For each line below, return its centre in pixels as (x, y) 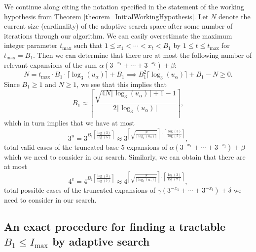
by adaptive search (101, 241)
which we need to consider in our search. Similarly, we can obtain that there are (125, 156)
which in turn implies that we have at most (70, 123)
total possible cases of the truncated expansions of (80, 190)
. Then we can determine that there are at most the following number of (143, 55)
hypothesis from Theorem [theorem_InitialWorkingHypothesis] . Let (106, 16)
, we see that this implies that (122, 84)
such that (88, 45)
